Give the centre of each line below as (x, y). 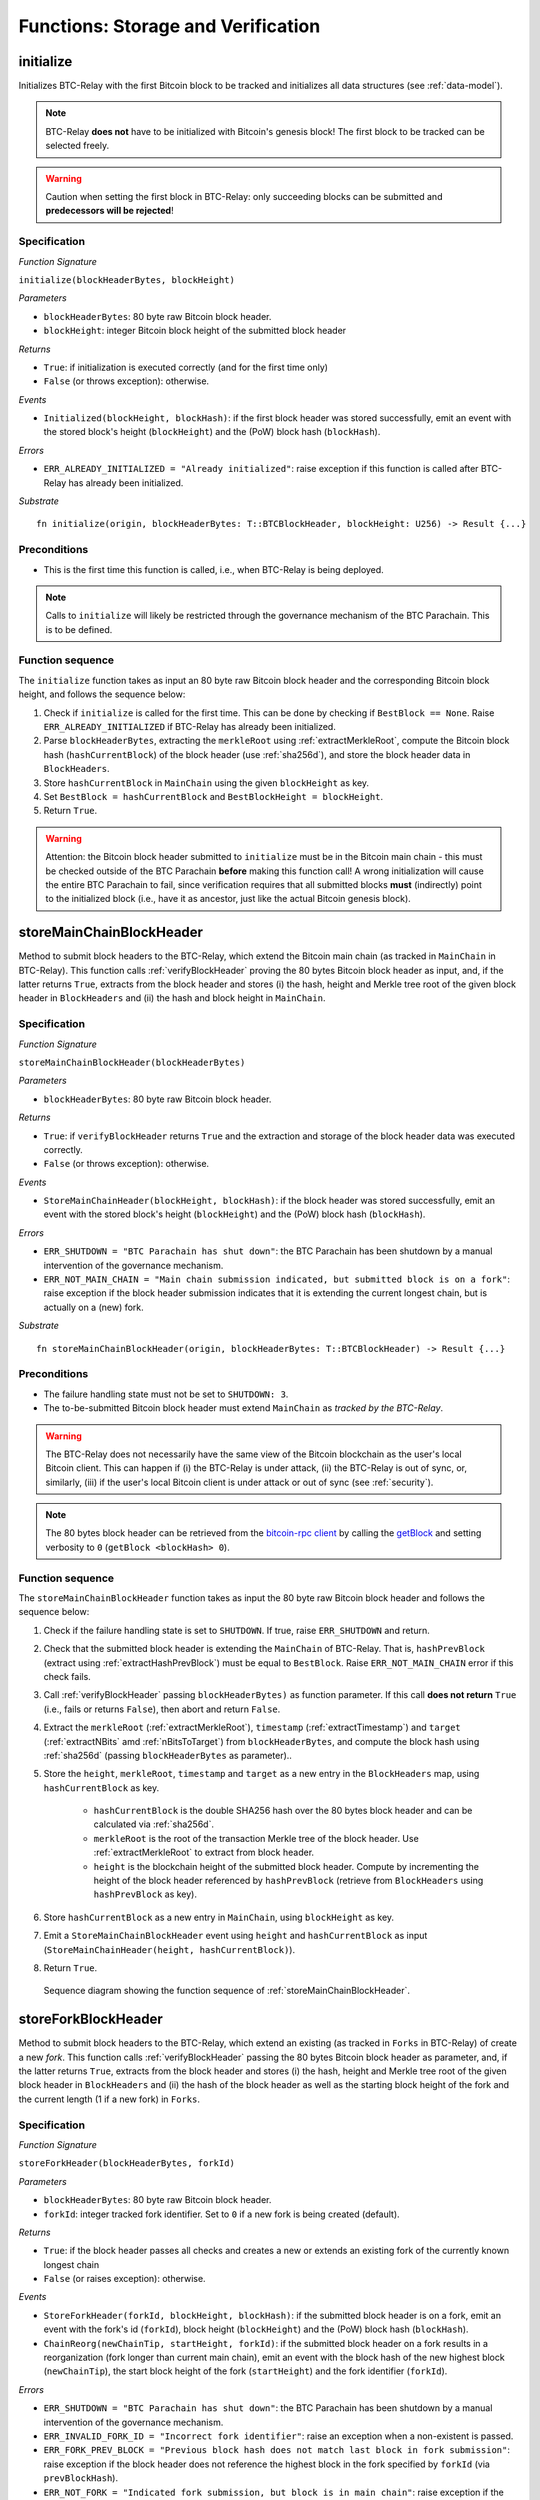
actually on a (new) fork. (93, 1307)
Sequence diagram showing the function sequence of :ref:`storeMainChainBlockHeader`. (226, 1991)
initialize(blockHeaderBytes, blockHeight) (126, 279)
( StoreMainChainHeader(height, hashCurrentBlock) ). (169, 1949)
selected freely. (77, 146)
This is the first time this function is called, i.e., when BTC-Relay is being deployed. (213, 569)
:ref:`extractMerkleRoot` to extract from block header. (204, 1852)
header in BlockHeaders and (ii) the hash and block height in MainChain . (172, 998)
